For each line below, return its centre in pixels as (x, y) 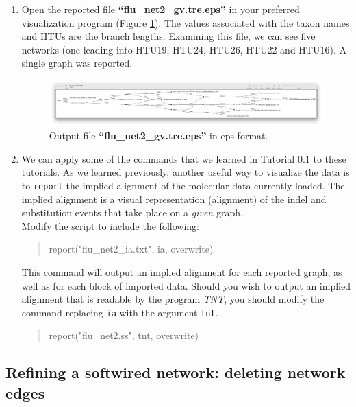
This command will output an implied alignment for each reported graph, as (182, 271)
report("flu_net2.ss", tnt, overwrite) (124, 335)
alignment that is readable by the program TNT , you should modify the (173, 299)
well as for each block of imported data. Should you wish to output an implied (186, 285)
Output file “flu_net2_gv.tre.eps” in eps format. (158, 136)
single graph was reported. (77, 63)
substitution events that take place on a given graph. (132, 212)
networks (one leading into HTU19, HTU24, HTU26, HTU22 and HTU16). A (184, 49)
